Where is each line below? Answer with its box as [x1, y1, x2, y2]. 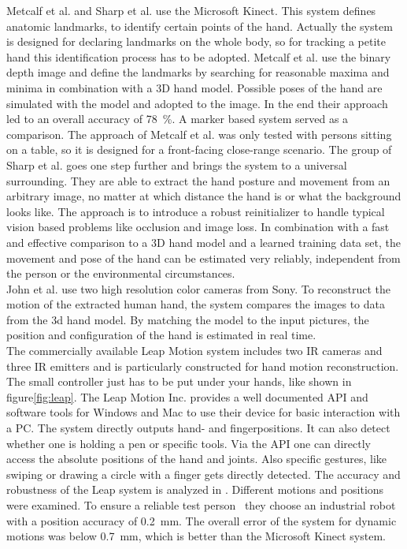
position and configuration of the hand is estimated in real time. [6, 327, 316, 343]
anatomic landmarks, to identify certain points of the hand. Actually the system [6, 17, 393, 34]
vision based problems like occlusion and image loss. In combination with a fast [6, 218, 390, 235]
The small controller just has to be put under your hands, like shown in [6, 373, 352, 390]
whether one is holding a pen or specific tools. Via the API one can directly [6, 435, 371, 451]
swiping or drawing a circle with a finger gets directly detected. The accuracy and [6, 465, 401, 482]
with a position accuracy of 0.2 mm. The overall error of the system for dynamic [6, 512, 397, 528]
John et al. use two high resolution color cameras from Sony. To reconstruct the [6, 280, 390, 297]
